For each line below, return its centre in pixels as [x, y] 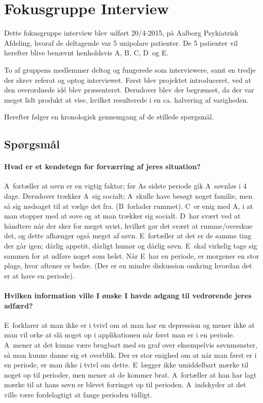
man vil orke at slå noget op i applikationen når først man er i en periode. [120, 335]
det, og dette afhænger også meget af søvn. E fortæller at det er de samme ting [128, 236]
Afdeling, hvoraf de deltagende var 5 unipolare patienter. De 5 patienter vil [121, 42]
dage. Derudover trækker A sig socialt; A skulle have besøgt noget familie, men [128, 196]
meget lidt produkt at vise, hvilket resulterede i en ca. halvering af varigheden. [126, 99]
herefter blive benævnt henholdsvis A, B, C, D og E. [86, 53]
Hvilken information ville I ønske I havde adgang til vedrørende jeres [128, 295]
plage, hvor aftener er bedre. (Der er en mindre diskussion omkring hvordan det [128, 266]
